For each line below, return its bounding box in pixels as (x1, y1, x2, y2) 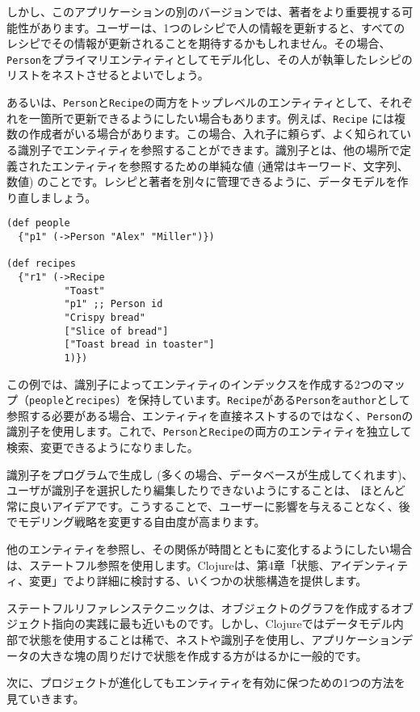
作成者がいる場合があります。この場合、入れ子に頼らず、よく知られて (28, 125, 400, 142)
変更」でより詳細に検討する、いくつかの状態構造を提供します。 (28, 572, 367, 589)
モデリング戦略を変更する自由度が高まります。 (17, 513, 266, 530)
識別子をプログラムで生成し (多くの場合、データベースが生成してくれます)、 (6, 466, 414, 482)
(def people (6, 217, 70, 230)
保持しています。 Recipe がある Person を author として (138, 391, 410, 408)
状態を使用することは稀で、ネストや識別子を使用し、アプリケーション (28, 631, 402, 648)
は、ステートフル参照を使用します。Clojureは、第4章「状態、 (6, 556, 330, 573)
